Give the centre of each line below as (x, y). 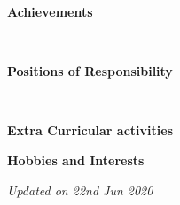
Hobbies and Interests (76, 159)
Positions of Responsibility (90, 71)
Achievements (50, 11)
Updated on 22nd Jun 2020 (80, 190)
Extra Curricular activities (90, 130)
